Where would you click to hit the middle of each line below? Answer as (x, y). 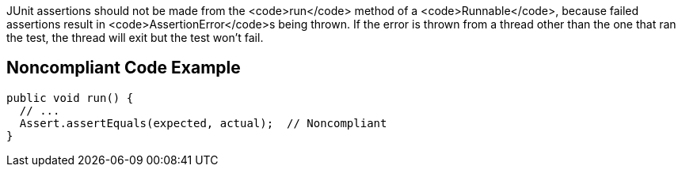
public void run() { (70, 98)
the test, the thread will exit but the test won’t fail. (135, 38)
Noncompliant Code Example (124, 68)
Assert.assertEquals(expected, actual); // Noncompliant (203, 123)
